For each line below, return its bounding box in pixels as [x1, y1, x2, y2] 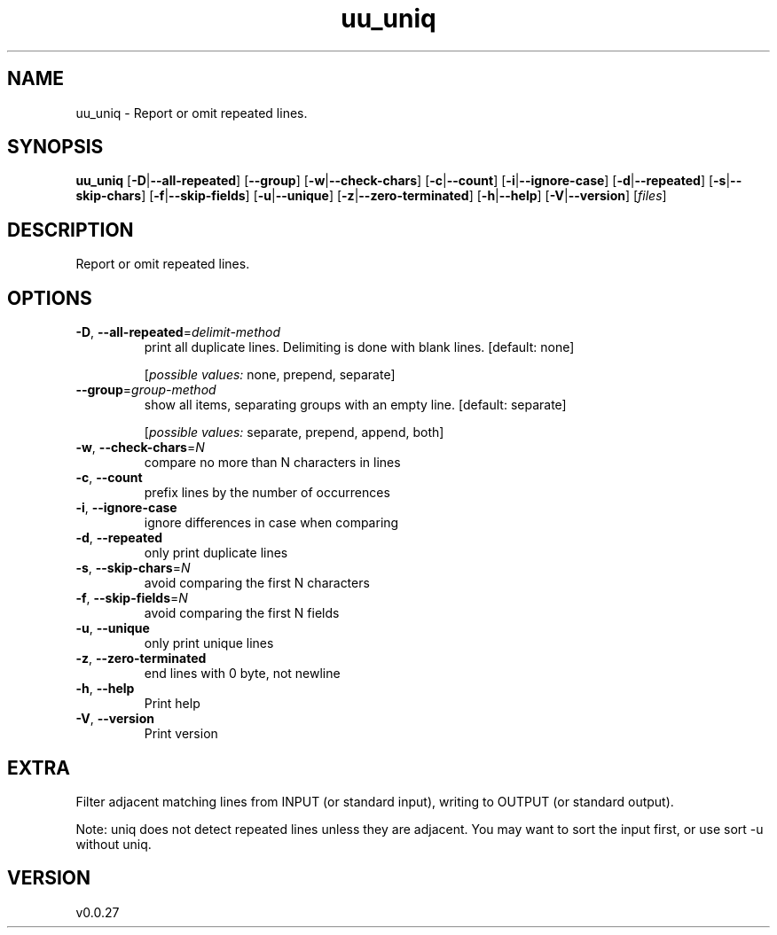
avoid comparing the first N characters [144, 575, 370, 591]
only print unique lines [144, 635, 274, 651]
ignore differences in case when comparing [144, 515, 399, 531]
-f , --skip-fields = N [75, 590, 188, 606]
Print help [144, 696, 200, 712]
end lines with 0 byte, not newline [144, 666, 341, 682]
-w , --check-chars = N [75, 440, 205, 456]
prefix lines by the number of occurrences [144, 485, 390, 501]
